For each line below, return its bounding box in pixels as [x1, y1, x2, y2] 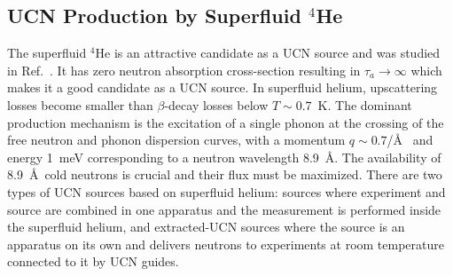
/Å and [387, 130, 433, 149]
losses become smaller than [7, 95, 153, 114]
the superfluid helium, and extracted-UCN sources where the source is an [7, 217, 405, 236]
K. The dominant [317, 95, 412, 114]
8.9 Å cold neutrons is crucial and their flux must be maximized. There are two [7, 165, 442, 184]
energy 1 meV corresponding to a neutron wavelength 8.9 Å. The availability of [7, 147, 441, 166]
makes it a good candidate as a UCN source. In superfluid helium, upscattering [7, 78, 438, 97]
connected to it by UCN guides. [7, 252, 179, 271]
